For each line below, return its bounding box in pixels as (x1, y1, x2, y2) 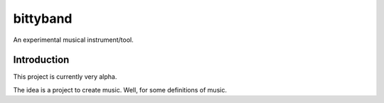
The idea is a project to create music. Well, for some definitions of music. (13, 85, 228, 94)
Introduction (13, 54, 70, 66)
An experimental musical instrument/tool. (13, 36, 134, 44)
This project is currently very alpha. (13, 72, 117, 81)
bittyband (13, 11, 73, 26)
